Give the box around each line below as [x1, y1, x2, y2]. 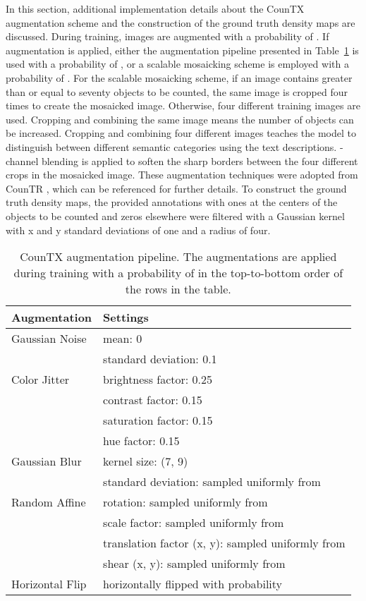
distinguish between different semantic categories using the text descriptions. [6, 139, 337, 154]
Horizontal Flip [11, 576, 87, 593]
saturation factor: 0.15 [103, 412, 213, 429]
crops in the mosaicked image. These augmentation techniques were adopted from [6, 167, 358, 182]
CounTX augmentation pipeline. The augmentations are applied [20, 248, 337, 265]
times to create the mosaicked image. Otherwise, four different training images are [6, 98, 360, 113]
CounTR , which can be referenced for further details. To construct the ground [6, 181, 347, 195]
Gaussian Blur [11, 453, 82, 470]
